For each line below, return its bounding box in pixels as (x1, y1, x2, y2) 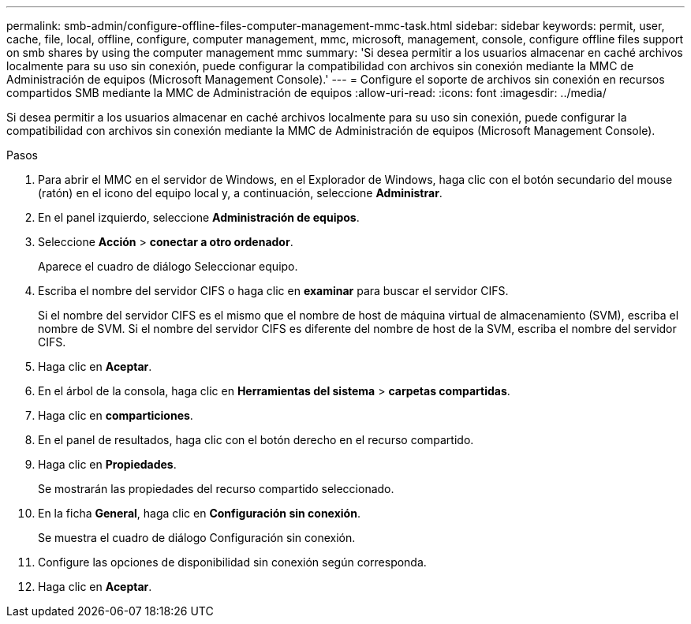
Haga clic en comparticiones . (38, 409, 193, 422)
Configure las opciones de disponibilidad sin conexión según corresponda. (38, 555, 427, 569)
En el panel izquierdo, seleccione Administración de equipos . (38, 211, 360, 224)
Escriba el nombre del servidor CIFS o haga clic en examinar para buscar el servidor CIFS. (38, 284, 509, 297)
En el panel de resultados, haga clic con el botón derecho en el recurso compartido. (38, 433, 474, 447)
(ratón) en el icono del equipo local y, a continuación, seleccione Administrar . (38, 186, 443, 200)
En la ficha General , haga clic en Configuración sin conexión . (38, 506, 360, 520)
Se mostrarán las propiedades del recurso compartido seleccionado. (38, 482, 394, 495)
